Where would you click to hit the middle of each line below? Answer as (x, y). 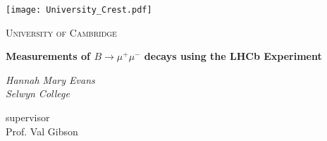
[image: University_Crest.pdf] (79, 10)
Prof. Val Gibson (42, 131)
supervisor (28, 117)
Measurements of (48, 56)
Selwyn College (38, 93)
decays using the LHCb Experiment (233, 56)
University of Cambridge (61, 32)
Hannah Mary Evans (50, 79)
